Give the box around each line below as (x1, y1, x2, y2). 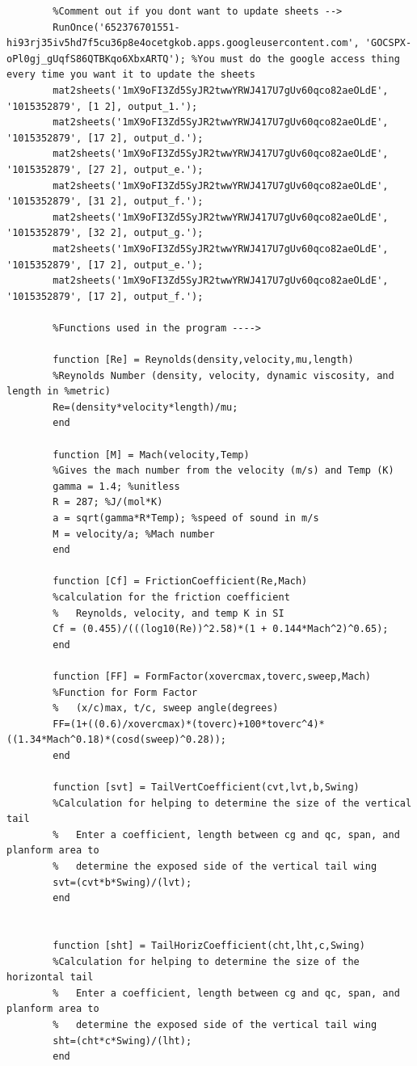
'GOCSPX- (364, 37, 412, 49)
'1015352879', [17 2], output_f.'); (6, 290, 204, 302)
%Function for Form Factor (53, 686, 198, 698)
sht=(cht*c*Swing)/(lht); (53, 1034, 192, 1047)
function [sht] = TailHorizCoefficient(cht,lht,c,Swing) (53, 940, 365, 952)
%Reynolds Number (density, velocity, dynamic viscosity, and (53, 369, 394, 381)
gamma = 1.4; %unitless (53, 480, 180, 492)
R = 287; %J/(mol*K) (53, 496, 163, 508)
